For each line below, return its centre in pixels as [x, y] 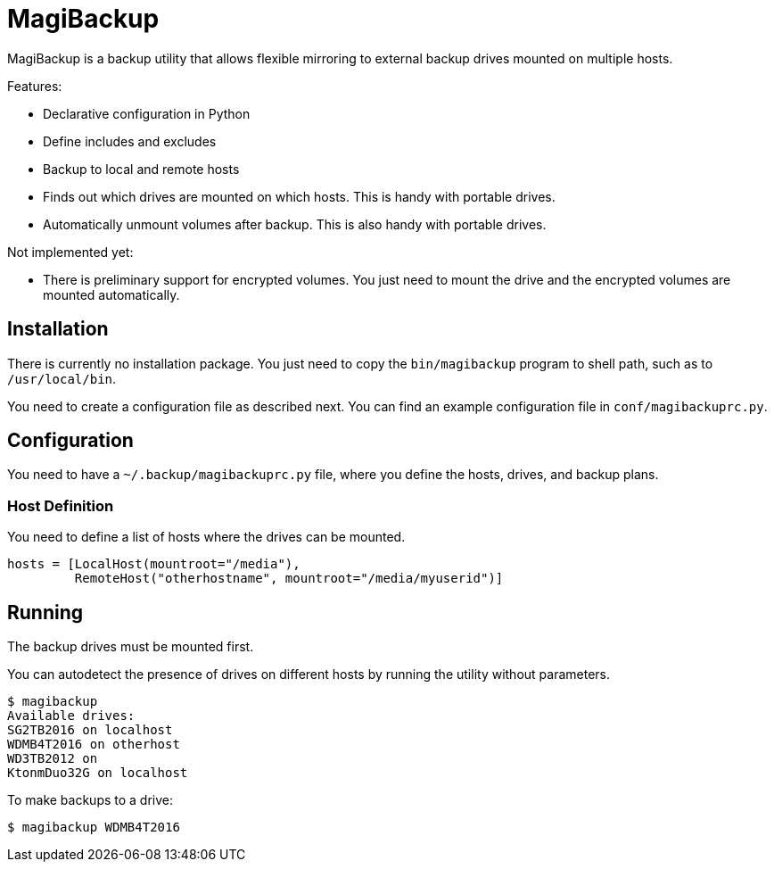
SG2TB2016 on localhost [90, 730]
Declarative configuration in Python [147, 113]
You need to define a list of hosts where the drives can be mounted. [206, 537]
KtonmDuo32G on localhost [98, 773]
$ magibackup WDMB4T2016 [94, 828]
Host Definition [61, 505]
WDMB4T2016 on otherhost [94, 745]
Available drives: [71, 716]
